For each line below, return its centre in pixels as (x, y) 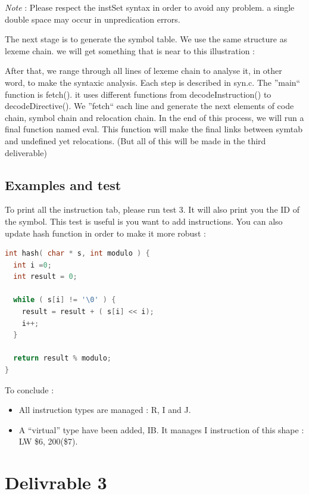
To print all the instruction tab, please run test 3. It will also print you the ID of (152, 209)
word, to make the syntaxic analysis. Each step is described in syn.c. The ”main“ (153, 82)
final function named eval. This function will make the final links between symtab (154, 129)
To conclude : (29, 389)
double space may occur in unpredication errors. (93, 19)
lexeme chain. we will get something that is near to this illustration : (130, 50)
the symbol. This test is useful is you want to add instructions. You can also (144, 221)
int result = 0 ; (45, 277)
